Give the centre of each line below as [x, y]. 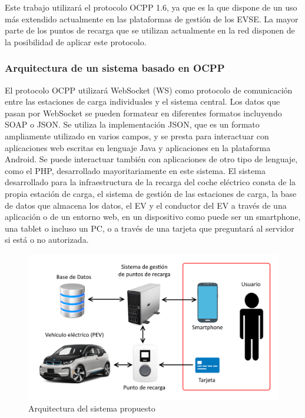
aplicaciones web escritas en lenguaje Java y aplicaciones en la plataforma [138, 147]
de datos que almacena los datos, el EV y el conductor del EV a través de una [146, 205]
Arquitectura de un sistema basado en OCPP [115, 68]
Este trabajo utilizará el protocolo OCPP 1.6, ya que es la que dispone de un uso [151, 7]
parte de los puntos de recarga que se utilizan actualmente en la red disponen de [150, 30]
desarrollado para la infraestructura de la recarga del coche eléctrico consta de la [150, 182]
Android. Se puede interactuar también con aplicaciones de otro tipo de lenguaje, [151, 159]
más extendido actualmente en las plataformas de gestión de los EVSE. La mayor [152, 19]
